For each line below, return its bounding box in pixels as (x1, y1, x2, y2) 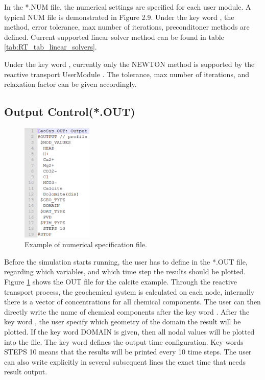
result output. (4, 366, 47, 377)
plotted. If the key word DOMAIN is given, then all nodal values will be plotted (4, 326, 255, 337)
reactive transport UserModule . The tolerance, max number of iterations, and (4, 68, 250, 79)
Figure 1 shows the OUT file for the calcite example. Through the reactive (4, 276, 237, 287)
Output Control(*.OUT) (4, 104, 135, 120)
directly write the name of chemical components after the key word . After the (4, 306, 250, 317)
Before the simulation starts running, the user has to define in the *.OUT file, (4, 256, 248, 267)
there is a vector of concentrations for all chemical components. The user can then (4, 296, 261, 307)
